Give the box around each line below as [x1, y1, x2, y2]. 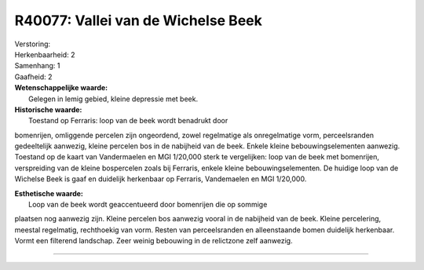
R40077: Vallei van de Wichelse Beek [14, 12, 262, 29]
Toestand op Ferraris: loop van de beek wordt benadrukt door [28, 116, 228, 126]
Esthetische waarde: [14, 188, 84, 198]
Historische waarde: [14, 104, 82, 114]
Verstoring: [14, 39, 51, 49]
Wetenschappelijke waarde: [14, 83, 108, 93]
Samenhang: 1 [14, 61, 60, 71]
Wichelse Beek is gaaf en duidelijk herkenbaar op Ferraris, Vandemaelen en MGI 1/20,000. [14, 174, 307, 184]
